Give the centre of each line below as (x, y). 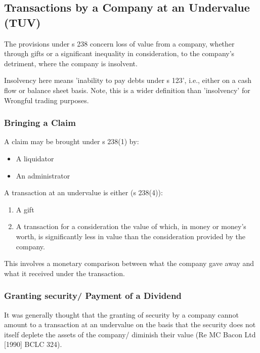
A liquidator (35, 158)
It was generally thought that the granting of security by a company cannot (121, 314)
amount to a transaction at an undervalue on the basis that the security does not (130, 324)
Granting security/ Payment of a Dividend (93, 296)
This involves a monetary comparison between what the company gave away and (129, 263)
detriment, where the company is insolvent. (71, 63)
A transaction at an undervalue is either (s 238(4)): (83, 192)
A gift (25, 209)
